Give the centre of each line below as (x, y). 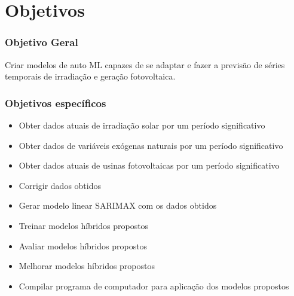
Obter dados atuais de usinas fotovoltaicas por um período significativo (149, 165)
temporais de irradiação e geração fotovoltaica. (90, 76)
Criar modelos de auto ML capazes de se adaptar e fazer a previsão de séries (145, 64)
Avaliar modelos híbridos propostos (83, 245)
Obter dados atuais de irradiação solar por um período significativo (142, 125)
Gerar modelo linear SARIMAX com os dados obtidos (118, 205)
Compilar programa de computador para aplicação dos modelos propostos (154, 286)
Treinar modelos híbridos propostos (84, 225)
